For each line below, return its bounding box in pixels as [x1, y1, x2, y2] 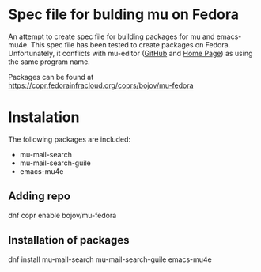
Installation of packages [8, 233, 130, 247]
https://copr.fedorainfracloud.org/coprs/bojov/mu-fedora [8, 81, 194, 90]
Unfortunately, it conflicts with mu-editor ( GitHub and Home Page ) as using [8, 48, 253, 58]
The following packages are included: [8, 134, 131, 144]
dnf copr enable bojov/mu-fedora [8, 210, 117, 220]
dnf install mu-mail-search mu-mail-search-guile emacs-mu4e [8, 255, 212, 264]
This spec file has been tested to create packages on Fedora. [30, 40, 231, 49]
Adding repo [8, 190, 71, 203]
